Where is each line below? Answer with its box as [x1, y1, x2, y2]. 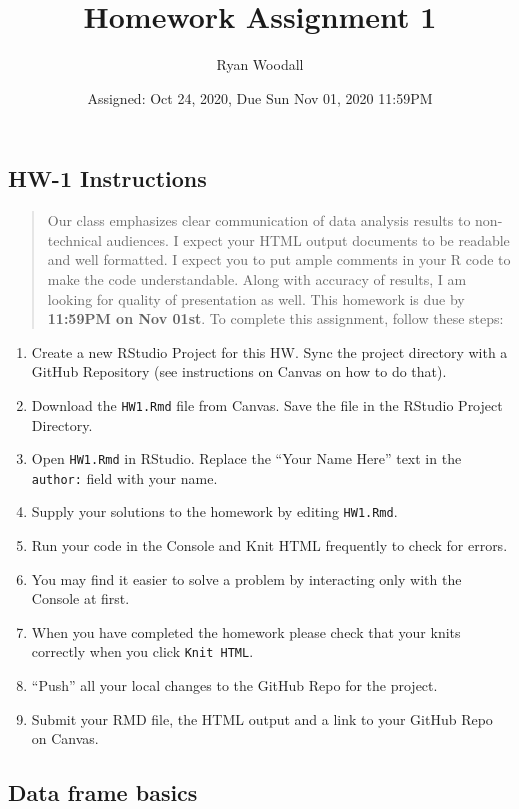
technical [47, 229, 102, 250]
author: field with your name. [31, 467, 218, 488]
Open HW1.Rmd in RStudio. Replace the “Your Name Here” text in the [31, 448, 462, 469]
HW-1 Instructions [8, 163, 207, 194]
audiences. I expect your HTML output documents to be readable [106, 229, 510, 250]
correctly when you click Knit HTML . [31, 641, 254, 662]
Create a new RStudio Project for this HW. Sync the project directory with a [31, 341, 508, 362]
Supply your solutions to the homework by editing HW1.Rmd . [31, 501, 398, 522]
